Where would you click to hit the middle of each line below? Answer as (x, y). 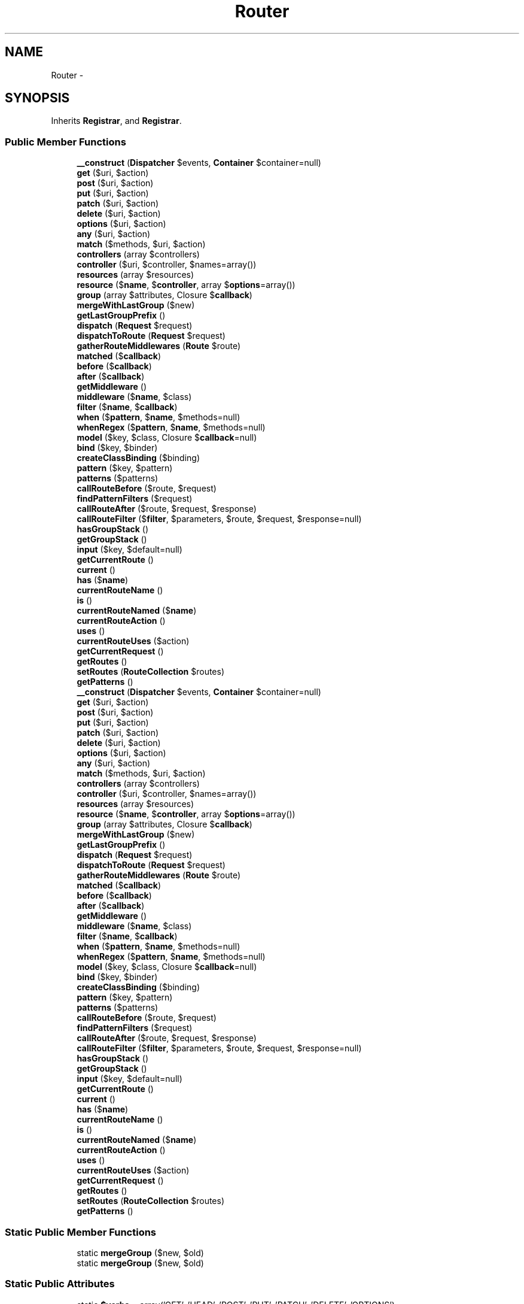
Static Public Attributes (60, 1284)
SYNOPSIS (37, 98)
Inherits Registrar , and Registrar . (116, 121)
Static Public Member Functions (81, 1232)
